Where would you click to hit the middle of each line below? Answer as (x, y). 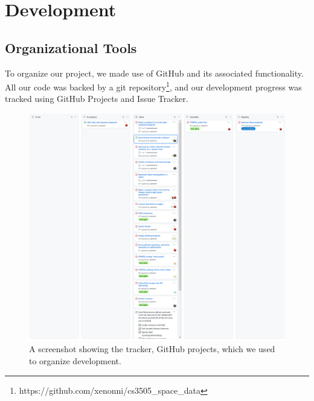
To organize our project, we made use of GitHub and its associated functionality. (154, 73)
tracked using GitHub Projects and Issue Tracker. (97, 99)
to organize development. (75, 361)
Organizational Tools (71, 47)
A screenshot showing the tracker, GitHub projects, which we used (152, 349)
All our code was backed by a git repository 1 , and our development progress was (153, 86)
